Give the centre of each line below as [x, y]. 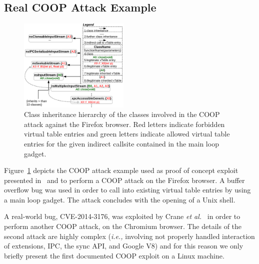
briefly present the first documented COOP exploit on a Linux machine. [114, 255]
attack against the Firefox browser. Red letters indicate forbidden [124, 124]
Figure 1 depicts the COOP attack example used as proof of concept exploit [121, 170]
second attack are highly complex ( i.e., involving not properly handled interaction [129, 236]
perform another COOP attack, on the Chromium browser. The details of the [123, 226]
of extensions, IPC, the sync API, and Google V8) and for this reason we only [124, 246]
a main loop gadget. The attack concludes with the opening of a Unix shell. [120, 199]
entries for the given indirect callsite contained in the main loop [121, 143]
